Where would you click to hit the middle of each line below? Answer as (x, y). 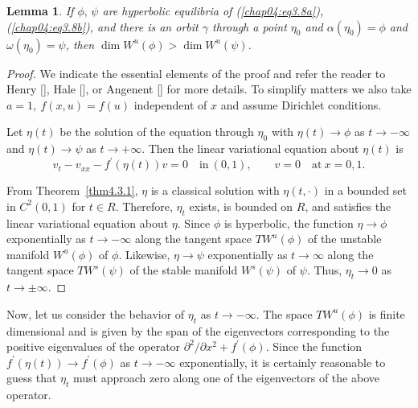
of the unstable (344, 239)
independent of (170, 104)
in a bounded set (366, 190)
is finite (387, 313)
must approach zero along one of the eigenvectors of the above (226, 378)
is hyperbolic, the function (289, 223)
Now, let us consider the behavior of (96, 313)
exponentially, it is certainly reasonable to (283, 362)
